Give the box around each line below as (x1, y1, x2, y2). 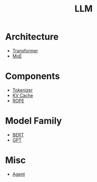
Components (5, 70, 60, 82)
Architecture (5, 31, 59, 42)
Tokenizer (12, 87, 33, 93)
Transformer (12, 47, 38, 53)
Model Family (5, 115, 62, 126)
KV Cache (12, 92, 33, 98)
